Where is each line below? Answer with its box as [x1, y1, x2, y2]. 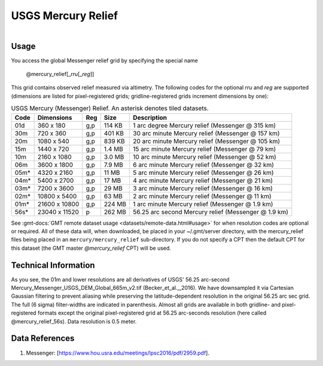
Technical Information [11, 260, 95, 270]
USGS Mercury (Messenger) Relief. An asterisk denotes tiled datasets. [11, 104, 209, 113]
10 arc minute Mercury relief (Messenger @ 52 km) [132, 153, 276, 161]
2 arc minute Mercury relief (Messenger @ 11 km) [132, 192, 272, 200]
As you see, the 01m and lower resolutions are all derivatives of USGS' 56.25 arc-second [11, 276, 230, 283]
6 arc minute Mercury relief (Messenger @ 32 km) [132, 161, 275, 169]
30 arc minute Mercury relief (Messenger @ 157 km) [132, 129, 281, 137]
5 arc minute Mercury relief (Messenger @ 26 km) [132, 168, 275, 177]
